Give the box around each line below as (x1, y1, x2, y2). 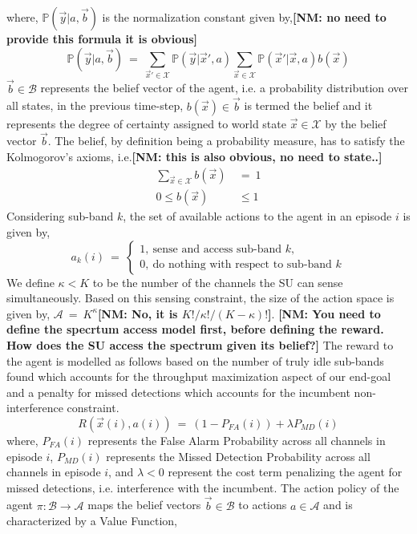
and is (323, 496, 353, 513)
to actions (238, 496, 287, 513)
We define (6, 273, 55, 290)
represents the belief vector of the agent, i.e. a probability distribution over (40, 79, 409, 96)
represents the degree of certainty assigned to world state (6, 115, 286, 131)
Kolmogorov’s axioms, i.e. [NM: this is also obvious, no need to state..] (6, 148, 383, 164)
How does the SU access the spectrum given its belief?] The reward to (6, 336, 394, 353)
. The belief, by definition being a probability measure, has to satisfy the (47, 132, 405, 149)
